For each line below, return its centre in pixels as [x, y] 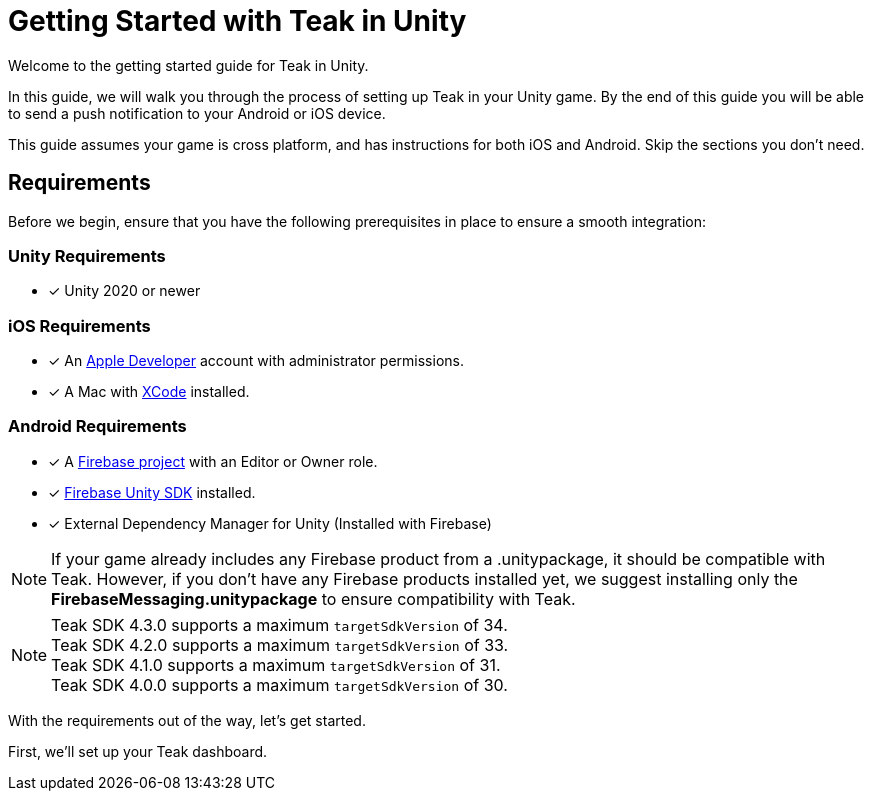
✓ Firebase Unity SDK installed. [152, 492]
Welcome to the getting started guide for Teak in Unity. [188, 65]
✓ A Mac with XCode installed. [149, 392]
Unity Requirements [87, 255]
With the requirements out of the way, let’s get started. [187, 720]
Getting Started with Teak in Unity [237, 21]
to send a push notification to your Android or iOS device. [197, 113]
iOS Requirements [79, 325]
